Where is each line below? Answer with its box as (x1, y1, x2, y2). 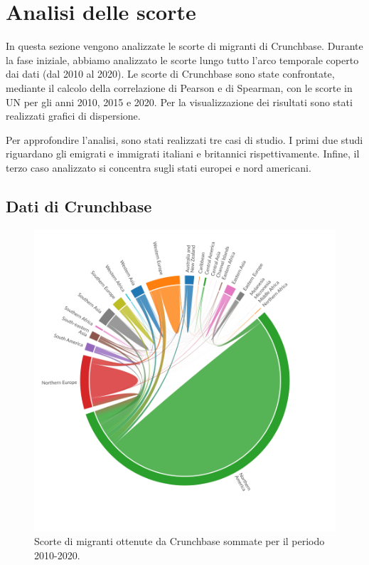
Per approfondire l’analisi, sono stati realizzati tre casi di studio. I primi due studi (6, 132, 363, 147)
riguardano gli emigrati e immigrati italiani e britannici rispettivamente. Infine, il (6, 146, 360, 161)
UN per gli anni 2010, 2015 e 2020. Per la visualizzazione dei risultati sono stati (6, 94, 353, 109)
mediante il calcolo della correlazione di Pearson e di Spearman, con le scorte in (6, 80, 353, 95)
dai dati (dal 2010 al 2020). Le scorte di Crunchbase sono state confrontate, (6, 66, 335, 81)
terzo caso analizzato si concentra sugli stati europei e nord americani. (6, 160, 311, 175)
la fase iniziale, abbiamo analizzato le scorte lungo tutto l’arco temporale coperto (6, 52, 359, 67)
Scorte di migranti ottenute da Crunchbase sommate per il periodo (34, 534, 325, 549)
